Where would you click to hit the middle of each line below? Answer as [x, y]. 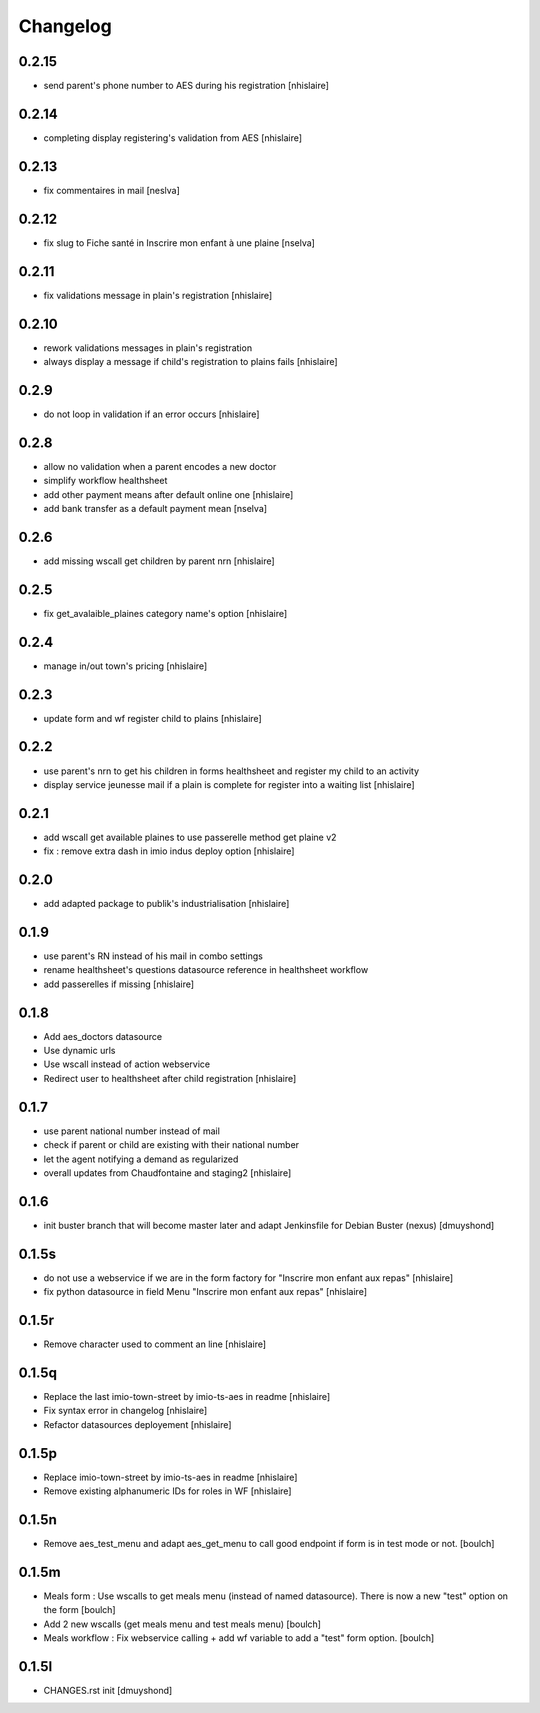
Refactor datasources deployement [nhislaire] [137, 1424]
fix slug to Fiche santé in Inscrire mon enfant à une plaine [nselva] [179, 242]
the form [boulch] [79, 1610]
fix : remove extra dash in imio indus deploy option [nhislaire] [169, 851]
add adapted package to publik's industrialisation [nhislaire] [166, 904]
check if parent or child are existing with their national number [171, 1145]
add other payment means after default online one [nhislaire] [168, 494]
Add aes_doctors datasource [103, 1036]
